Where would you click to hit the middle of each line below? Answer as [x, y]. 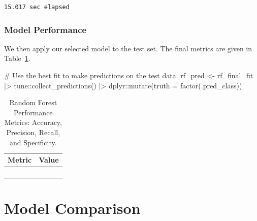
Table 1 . [17, 58]
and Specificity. [33, 142]
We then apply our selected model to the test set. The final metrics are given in [128, 48]
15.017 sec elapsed [37, 7]
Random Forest [33, 102]
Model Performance [45, 29]
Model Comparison [72, 208]
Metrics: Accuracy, [33, 122]
